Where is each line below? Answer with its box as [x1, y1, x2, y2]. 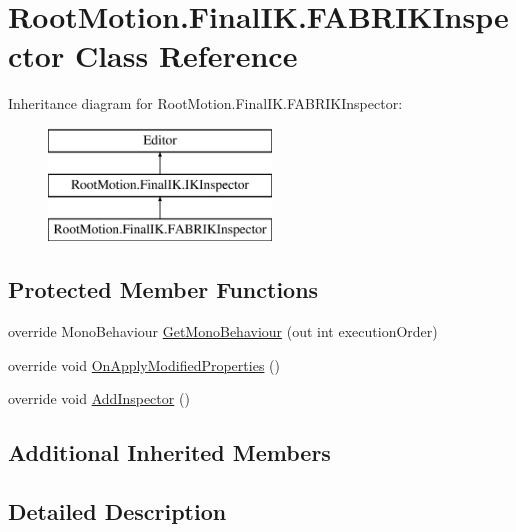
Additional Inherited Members [8, 437, 331, 468]
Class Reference [74, 35, 298, 76]
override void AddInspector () [8, 388, 190, 409]
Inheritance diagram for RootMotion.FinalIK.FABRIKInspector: [8, 93, 403, 114]
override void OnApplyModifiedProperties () [8, 354, 280, 375]
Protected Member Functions [8, 274, 319, 305]
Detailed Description [8, 496, 227, 527]
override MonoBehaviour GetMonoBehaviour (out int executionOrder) [8, 321, 438, 342]
